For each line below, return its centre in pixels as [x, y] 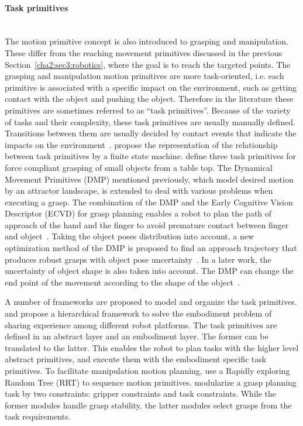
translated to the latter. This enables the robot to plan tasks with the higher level [152, 347]
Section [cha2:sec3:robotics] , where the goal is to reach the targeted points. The [148, 64]
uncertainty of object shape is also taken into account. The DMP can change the [149, 271]
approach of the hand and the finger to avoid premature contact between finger [147, 224]
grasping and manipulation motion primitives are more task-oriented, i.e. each [144, 76]
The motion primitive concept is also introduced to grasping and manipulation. [147, 41]
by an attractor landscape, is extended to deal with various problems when [139, 190]
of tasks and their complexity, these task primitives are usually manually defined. [150, 121]
